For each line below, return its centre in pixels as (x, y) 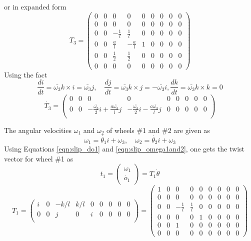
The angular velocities (38, 130)
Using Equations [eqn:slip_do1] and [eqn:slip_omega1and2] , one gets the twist (124, 149)
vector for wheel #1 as (39, 158)
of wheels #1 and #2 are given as (158, 130)
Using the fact (26, 74)
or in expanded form (35, 6)
